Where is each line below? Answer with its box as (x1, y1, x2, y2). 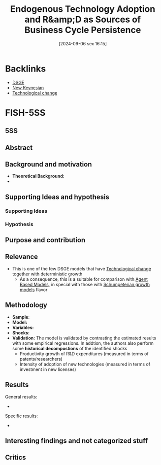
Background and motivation (5, 160, 92, 168)
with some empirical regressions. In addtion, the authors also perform (12, 340, 154, 346)
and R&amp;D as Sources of (24, 14, 141, 25)
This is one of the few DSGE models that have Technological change (12, 266, 152, 271)
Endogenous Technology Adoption (10, 3, 156, 15)
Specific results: (5, 413, 38, 419)
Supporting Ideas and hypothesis (5, 193, 110, 201)
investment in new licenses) (19, 366, 76, 372)
